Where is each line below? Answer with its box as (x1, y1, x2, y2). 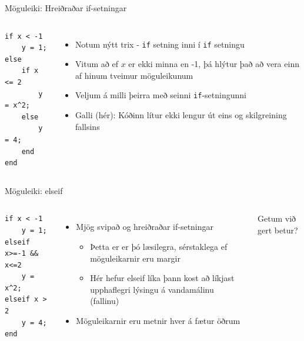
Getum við (258, 212, 296, 225)
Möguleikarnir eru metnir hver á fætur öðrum (76, 314, 240, 326)
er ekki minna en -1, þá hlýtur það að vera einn (128, 58, 299, 70)
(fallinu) (90, 295, 119, 307)
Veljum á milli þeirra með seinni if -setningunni (75, 89, 246, 101)
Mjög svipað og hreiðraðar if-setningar (76, 220, 214, 233)
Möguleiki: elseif (5, 184, 63, 196)
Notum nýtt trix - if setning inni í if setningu (75, 38, 245, 50)
